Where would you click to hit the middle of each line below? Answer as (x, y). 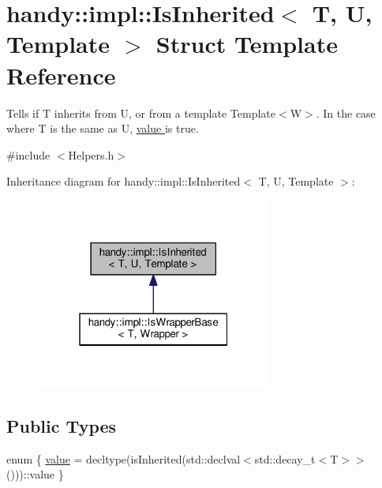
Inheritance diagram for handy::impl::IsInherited (124, 181)
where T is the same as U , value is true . (103, 128)
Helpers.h (91, 154)
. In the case (346, 113)
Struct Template (247, 44)
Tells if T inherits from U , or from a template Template (141, 113)
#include (28, 154)
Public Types (62, 425)
